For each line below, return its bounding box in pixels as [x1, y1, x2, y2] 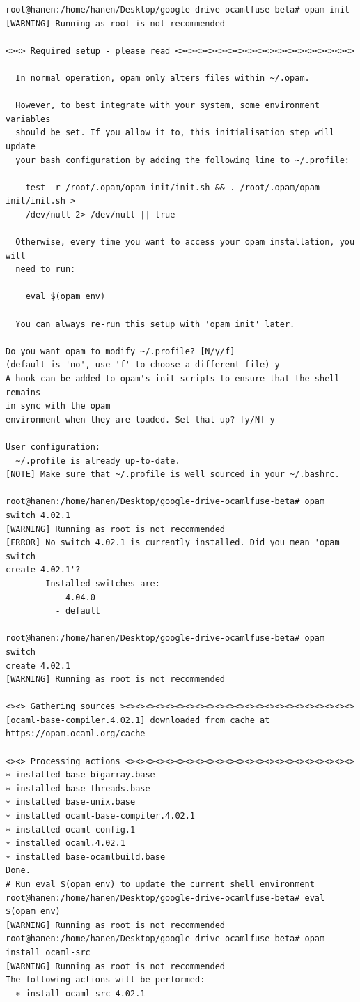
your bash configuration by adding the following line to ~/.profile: [15, 155, 350, 165]
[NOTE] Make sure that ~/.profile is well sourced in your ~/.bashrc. [6, 469, 340, 480]
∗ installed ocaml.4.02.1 [6, 838, 125, 849]
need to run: [15, 264, 76, 275]
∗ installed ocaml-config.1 [6, 824, 136, 835]
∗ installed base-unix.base [6, 797, 136, 807]
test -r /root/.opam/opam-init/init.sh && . [25, 182, 235, 192]
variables [6, 114, 51, 124]
